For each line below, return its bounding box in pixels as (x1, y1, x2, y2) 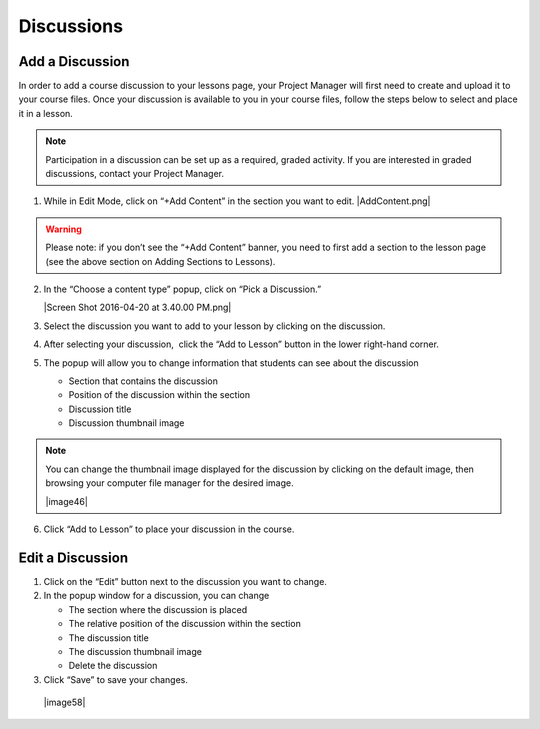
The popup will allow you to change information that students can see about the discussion (43, 356, 419, 369)
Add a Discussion (18, 53, 130, 70)
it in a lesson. (18, 107, 74, 119)
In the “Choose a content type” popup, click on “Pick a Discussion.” (43, 283, 322, 295)
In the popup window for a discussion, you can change (43, 590, 270, 602)
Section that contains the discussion (68, 375, 219, 387)
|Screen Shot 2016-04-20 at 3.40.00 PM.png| (43, 301, 232, 314)
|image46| (45, 495, 89, 507)
